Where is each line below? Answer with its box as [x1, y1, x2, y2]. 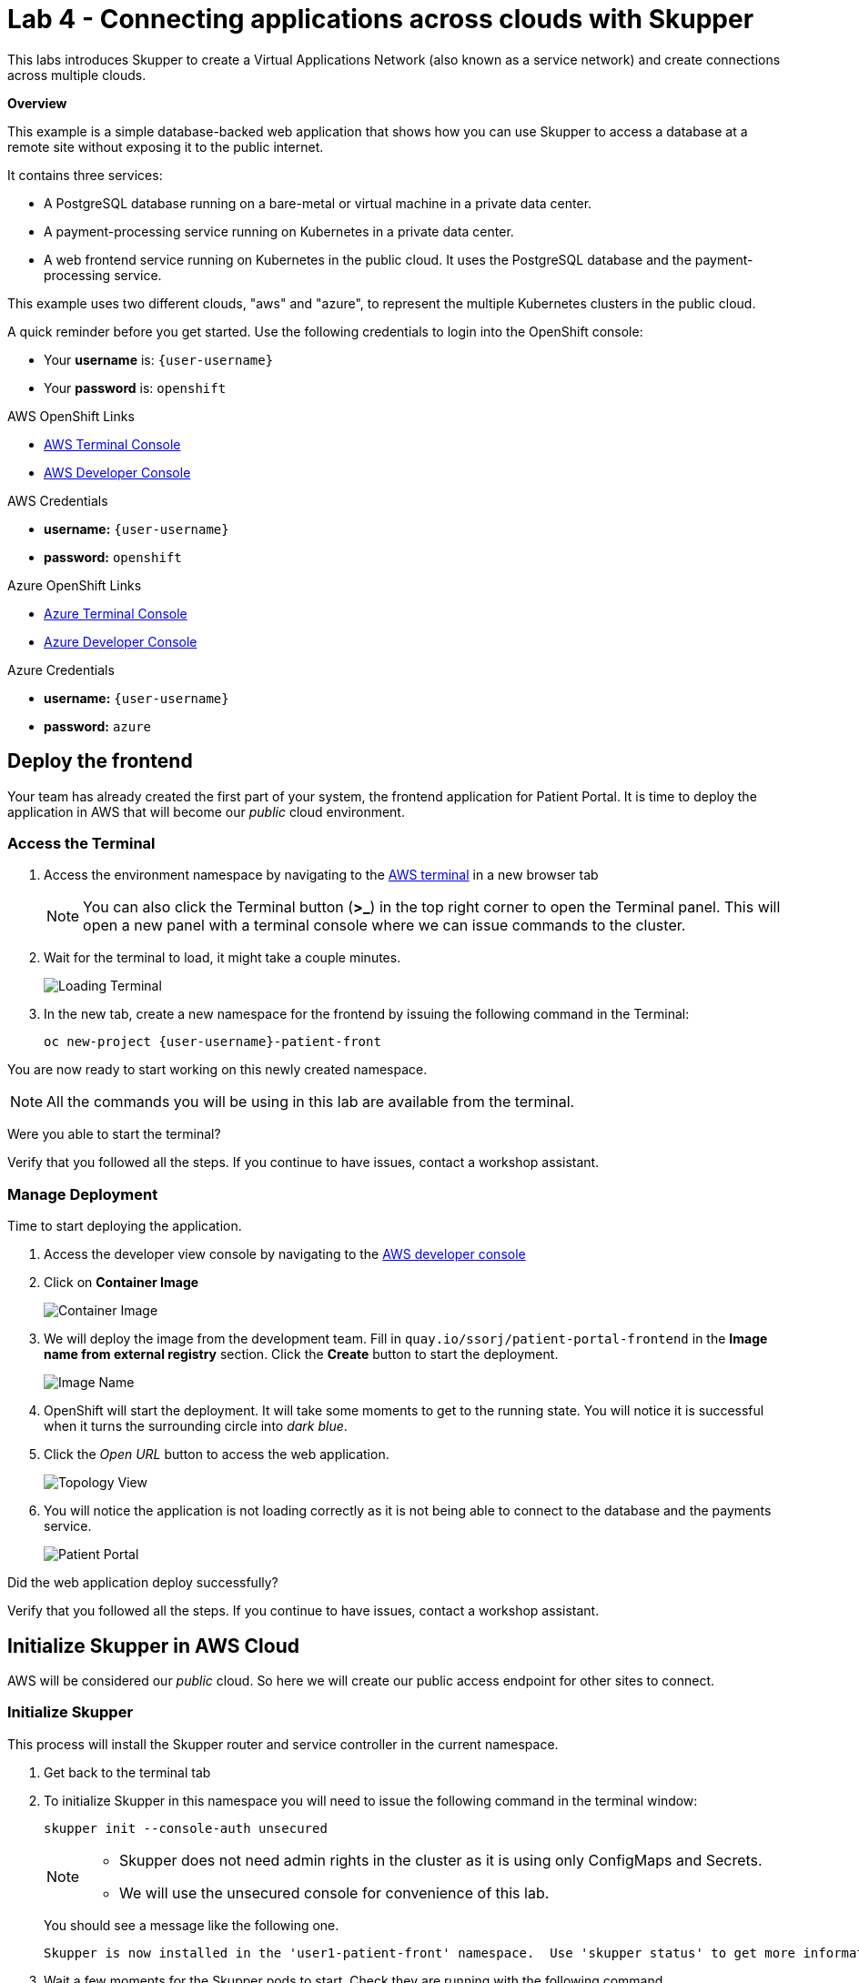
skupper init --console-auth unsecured [44, 1820, 328, 1836]
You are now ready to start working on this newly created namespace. [7, 1062, 428, 1078]
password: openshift [44, 549, 182, 565]
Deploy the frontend [7, 750, 193, 773]
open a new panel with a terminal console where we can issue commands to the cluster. [83, 916, 686, 935]
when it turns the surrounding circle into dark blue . [44, 1418, 348, 1434]
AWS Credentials [7, 492, 108, 508]
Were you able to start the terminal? [7, 1126, 221, 1142]
